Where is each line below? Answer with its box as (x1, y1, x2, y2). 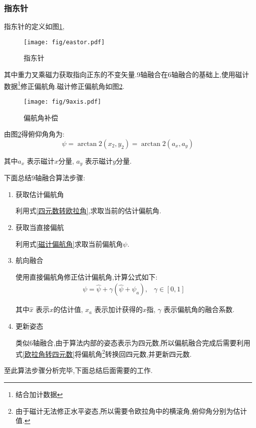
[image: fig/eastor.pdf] (24, 38, 105, 46)
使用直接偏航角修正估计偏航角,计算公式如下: (15, 271, 158, 282)
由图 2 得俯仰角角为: (4, 129, 64, 139)
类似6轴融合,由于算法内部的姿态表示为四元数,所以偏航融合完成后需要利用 (15, 337, 251, 347)
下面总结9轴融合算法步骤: (4, 172, 85, 183)
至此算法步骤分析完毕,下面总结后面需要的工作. (4, 365, 153, 375)
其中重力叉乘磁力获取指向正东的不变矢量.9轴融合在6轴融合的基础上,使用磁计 (4, 69, 249, 80)
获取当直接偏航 (15, 222, 64, 232)
